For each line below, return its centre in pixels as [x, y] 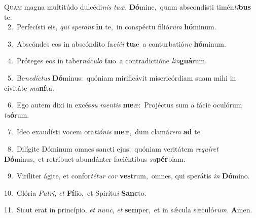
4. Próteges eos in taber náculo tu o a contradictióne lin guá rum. [107, 61]
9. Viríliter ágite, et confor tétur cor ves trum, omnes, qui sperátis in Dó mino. [129, 176]
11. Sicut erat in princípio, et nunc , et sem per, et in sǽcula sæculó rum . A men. [128, 210]
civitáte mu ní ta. [29, 87]
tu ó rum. [17, 114]
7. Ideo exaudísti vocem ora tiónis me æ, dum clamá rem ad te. [105, 132]
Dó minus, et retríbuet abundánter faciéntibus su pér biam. [95, 158]
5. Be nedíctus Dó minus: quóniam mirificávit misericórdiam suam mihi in [122, 77]
